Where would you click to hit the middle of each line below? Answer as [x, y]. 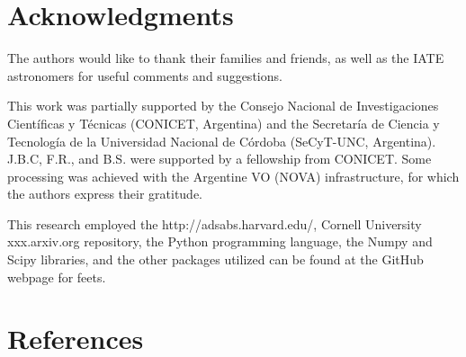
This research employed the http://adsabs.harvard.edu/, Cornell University [215, 223]
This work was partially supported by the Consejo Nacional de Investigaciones [223, 106]
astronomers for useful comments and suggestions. [145, 75]
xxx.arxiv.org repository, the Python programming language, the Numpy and [220, 241]
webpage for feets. [57, 277]
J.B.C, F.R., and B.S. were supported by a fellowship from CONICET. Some [220, 159]
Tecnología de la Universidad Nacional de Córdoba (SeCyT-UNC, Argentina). [222, 141]
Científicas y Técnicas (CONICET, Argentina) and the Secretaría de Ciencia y [224, 123]
